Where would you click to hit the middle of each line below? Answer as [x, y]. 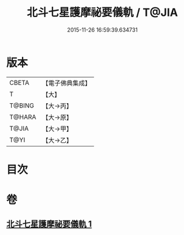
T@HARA [23, 117]
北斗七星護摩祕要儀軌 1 [49, 224]
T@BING [22, 106]
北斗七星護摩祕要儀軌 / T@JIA [102, 13]
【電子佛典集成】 [67, 83]
